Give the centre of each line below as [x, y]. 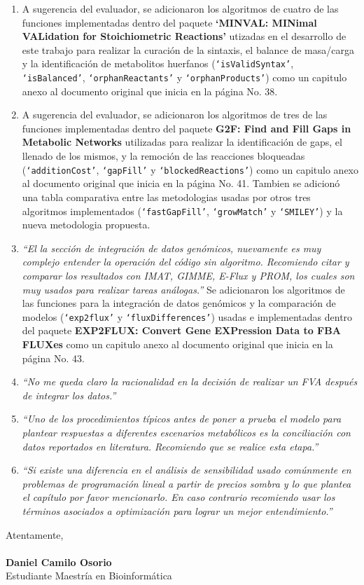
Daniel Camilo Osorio [59, 562]
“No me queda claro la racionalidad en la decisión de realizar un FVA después [190, 381]
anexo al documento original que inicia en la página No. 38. [150, 91]
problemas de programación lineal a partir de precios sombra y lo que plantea [187, 483]
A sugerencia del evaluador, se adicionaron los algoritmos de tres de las [175, 115]
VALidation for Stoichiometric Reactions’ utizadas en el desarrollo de [184, 36]
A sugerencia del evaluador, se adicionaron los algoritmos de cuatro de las [180, 8]
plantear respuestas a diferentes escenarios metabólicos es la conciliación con [186, 432]
